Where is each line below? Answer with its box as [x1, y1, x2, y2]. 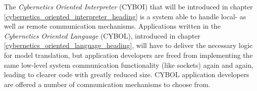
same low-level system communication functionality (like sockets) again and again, [4, 59, 254, 70]
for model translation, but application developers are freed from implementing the [4, 49, 253, 60]
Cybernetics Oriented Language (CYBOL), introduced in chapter [4, 30, 201, 41]
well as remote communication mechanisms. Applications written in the [4, 21, 221, 31]
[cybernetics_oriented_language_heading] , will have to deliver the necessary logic [4, 40, 253, 50]
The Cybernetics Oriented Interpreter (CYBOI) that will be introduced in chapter [4, 1, 253, 11]
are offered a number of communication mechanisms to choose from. [4, 79, 210, 89]
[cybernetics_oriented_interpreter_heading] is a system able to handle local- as [4, 11, 246, 21]
